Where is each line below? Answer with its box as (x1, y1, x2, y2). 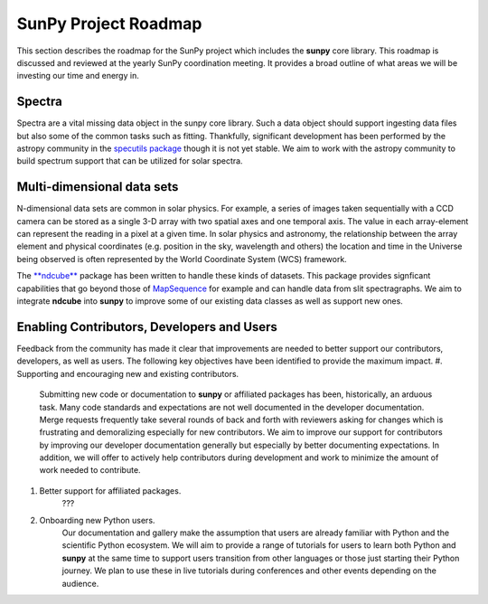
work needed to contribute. (39, 465, 141, 476)
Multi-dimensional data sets (16, 179, 179, 194)
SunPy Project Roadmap (16, 14, 202, 33)
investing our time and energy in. (16, 71, 139, 81)
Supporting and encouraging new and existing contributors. (16, 368, 239, 379)
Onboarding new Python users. (39, 514, 155, 525)
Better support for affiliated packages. (39, 485, 182, 496)
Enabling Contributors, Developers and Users (16, 319, 277, 335)
